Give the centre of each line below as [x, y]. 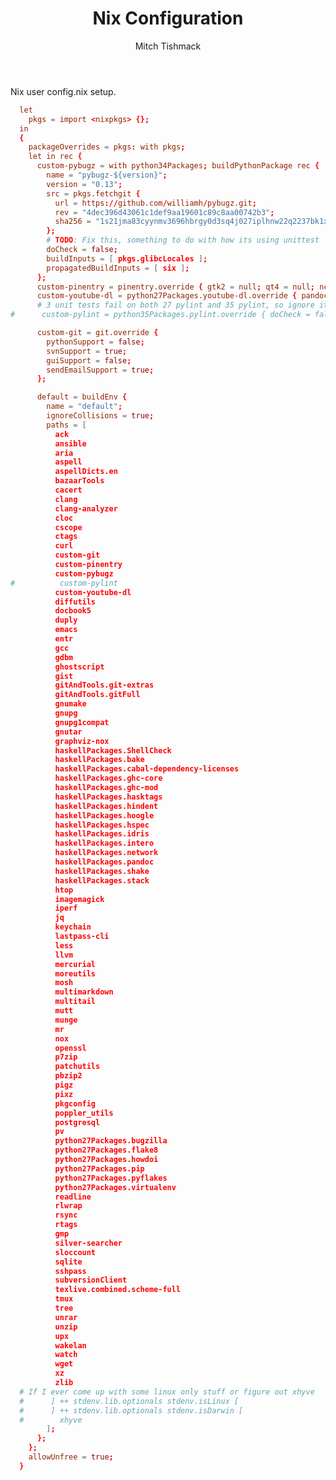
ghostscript [79, 667]
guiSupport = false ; [89, 360]
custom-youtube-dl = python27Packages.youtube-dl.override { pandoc [182, 296]
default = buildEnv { [82, 397]
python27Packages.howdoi [106, 1160]
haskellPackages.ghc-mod [106, 788]
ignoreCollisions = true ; [100, 416]
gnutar [68, 732]
